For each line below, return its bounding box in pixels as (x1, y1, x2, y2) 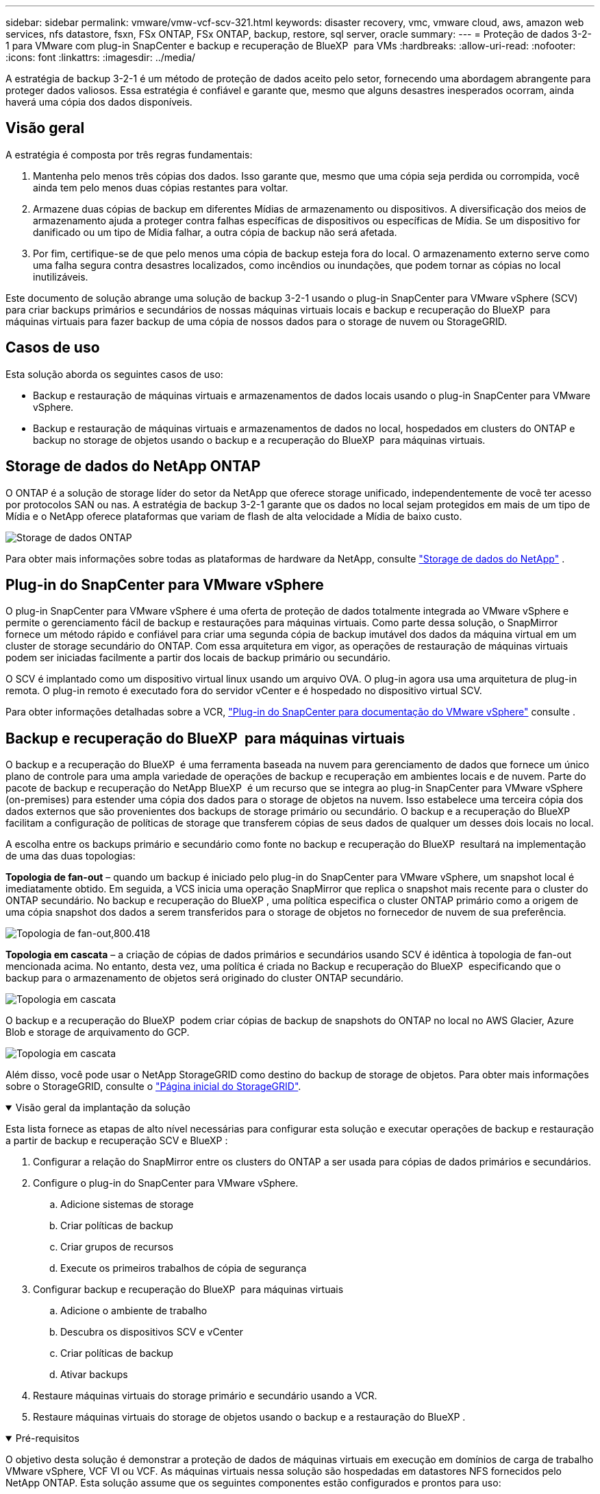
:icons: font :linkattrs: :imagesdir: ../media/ (5, 51, 196, 63)
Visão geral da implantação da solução (15, 1102, 190, 1114)
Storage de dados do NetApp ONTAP (5, 458, 261, 475)
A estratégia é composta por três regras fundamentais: (5, 148, 253, 161)
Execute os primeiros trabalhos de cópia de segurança (60, 1262, 307, 1274)
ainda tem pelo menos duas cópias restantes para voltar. (33, 181, 288, 193)
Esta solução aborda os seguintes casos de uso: (5, 368, 223, 380)
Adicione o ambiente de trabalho (60, 1305, 208, 1317)
